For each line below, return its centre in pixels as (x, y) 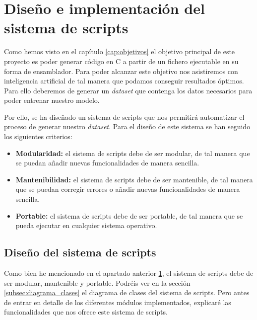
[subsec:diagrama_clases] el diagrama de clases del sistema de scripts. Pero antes (127, 292)
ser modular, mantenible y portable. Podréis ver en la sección (97, 282)
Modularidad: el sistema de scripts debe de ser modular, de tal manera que (133, 153)
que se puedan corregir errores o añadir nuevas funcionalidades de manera (128, 189)
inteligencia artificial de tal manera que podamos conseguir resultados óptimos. (124, 81)
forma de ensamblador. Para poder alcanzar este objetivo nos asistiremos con (121, 71)
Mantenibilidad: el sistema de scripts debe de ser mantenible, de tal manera (134, 179)
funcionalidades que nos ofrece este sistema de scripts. (86, 312)
